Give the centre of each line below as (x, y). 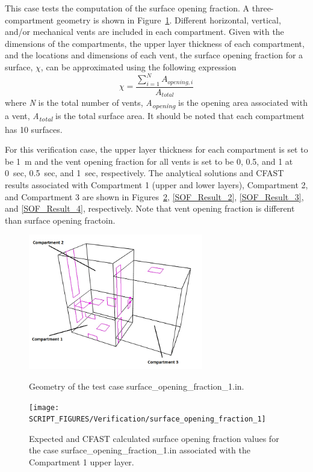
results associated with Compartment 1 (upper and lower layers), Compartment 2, (156, 184)
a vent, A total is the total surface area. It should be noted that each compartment (155, 117)
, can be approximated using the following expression (138, 66)
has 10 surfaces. (34, 129)
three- (263, 8)
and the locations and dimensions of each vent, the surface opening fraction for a (154, 55)
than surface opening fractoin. (60, 220)
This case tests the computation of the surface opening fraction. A (127, 8)
